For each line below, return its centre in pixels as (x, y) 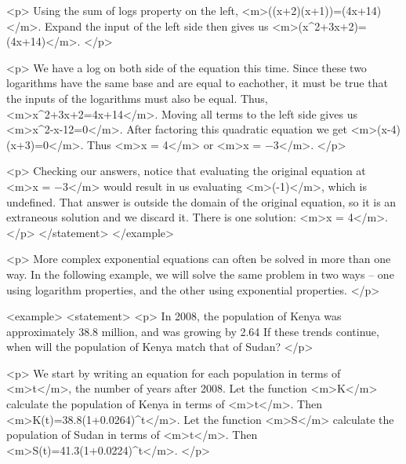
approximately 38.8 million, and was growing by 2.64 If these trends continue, (193, 331)
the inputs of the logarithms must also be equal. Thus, (137, 98)
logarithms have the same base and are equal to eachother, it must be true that (197, 83)
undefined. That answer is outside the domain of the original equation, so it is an (201, 201)
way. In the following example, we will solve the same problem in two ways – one (200, 274)
